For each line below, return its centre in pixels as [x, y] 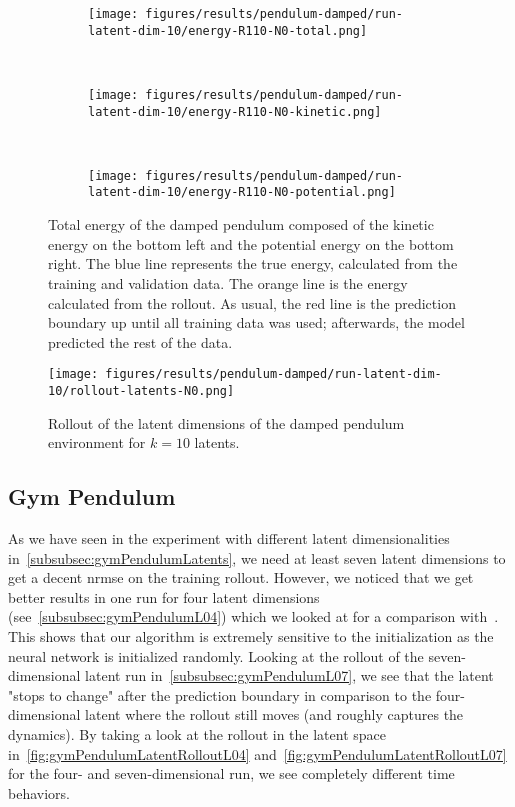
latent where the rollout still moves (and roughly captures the [274, 714]
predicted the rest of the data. [140, 341]
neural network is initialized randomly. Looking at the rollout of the [216, 655]
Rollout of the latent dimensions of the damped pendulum [226, 422]
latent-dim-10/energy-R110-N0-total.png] [228, 30]
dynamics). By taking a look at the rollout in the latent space [197, 733]
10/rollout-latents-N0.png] [141, 390]
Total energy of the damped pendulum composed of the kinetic [241, 224]
